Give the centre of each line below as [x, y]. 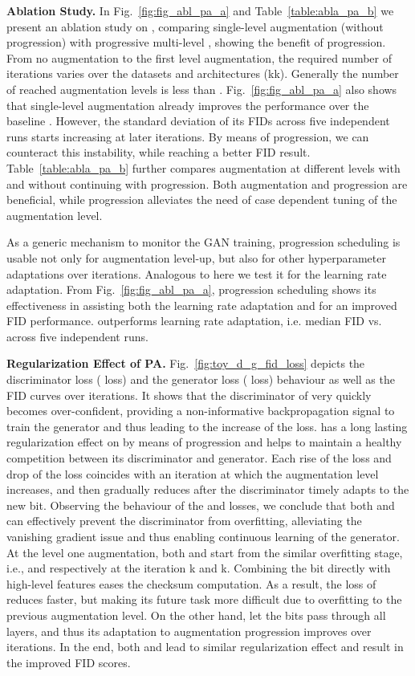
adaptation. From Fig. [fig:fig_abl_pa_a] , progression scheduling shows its [191, 289]
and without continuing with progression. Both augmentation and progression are [207, 183]
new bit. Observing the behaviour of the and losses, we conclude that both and [201, 505]
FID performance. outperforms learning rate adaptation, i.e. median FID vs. [194, 321]
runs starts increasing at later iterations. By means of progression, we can [188, 136]
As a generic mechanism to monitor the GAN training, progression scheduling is [203, 242]
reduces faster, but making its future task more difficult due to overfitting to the [204, 599]
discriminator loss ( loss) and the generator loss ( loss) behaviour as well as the [201, 379]
